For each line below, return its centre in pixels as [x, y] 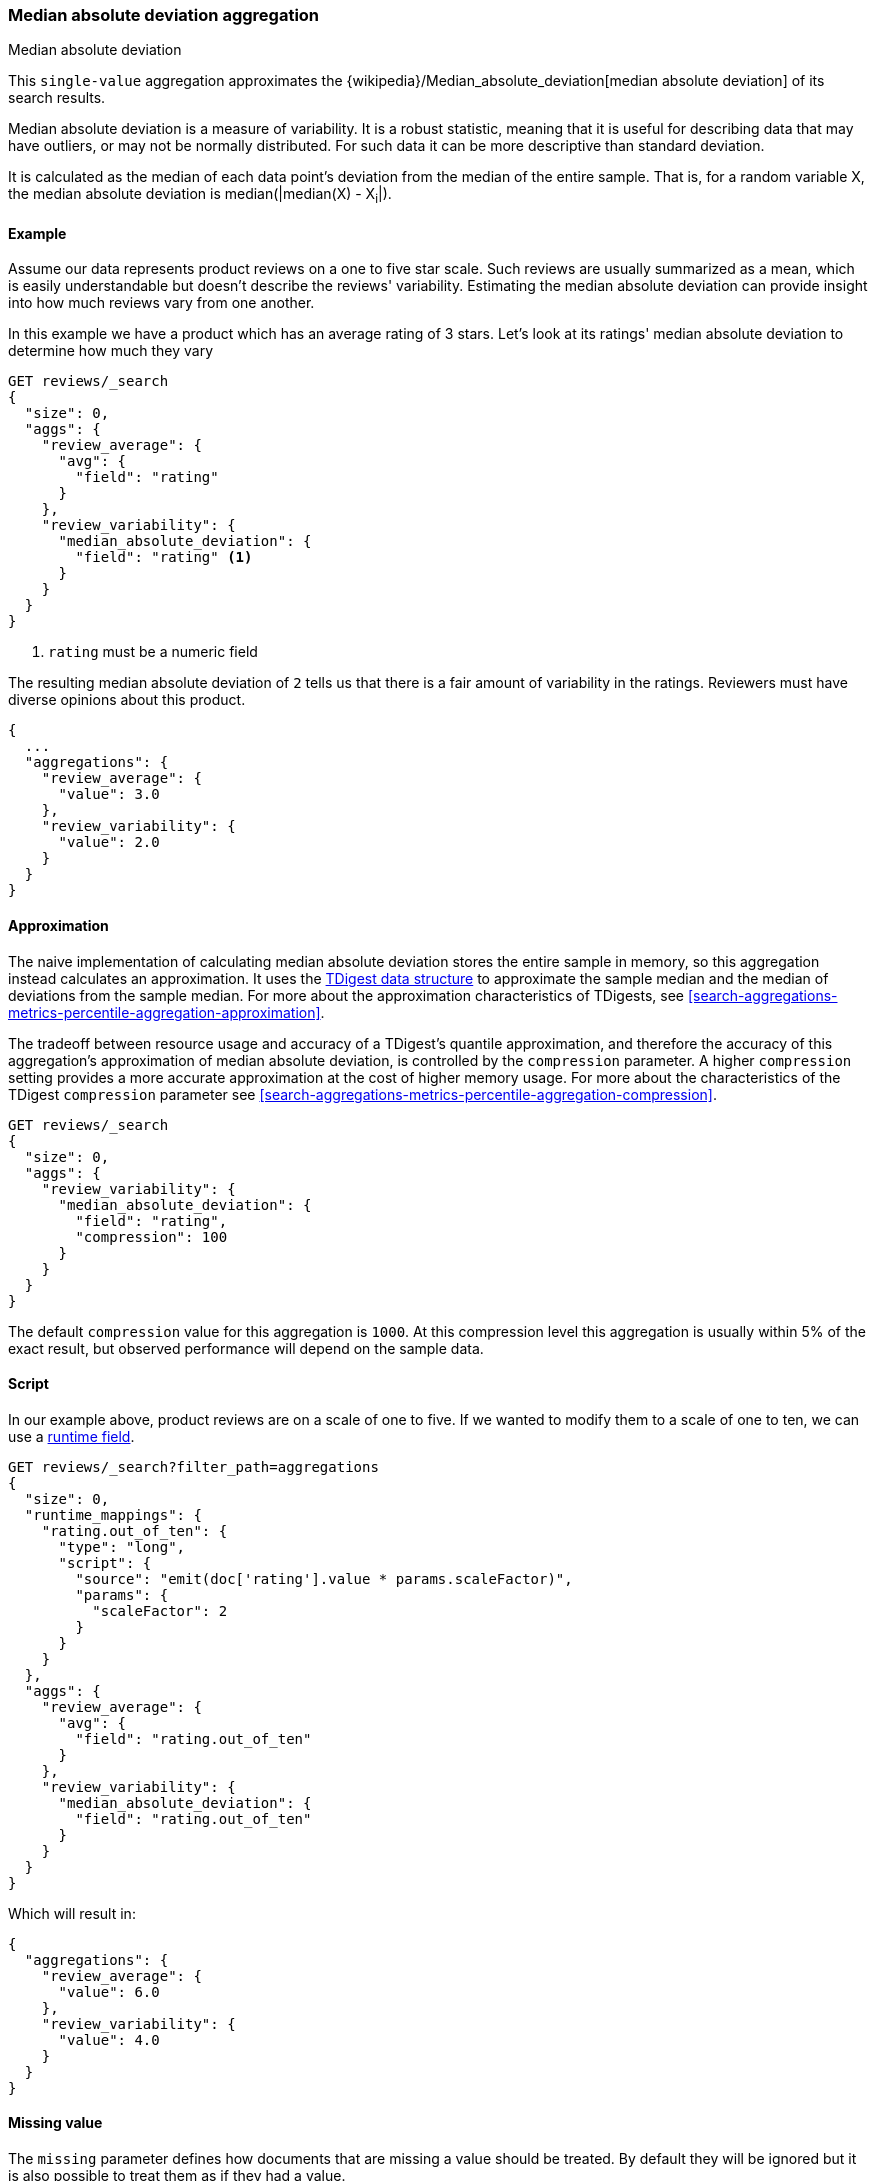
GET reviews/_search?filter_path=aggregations [193, 1466]
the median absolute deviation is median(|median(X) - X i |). [200, 196]
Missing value [55, 2123]
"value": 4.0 [109, 2039]
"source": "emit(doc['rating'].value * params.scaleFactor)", [324, 1578]
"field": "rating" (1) [164, 557]
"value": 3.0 [109, 794]
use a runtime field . [71, 1436]
